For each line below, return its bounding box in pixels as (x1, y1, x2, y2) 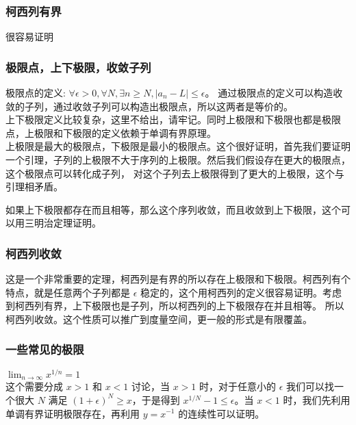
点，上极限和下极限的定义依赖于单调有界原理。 (5, 125, 216, 140)
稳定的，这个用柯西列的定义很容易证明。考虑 (140, 285, 342, 299)
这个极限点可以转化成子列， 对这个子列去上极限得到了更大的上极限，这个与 (5, 166, 344, 180)
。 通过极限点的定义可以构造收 (205, 86, 343, 100)
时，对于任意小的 (199, 379, 277, 394)
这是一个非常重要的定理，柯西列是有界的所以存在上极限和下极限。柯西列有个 (5, 272, 351, 286)
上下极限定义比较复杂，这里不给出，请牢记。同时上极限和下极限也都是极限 (5, 112, 341, 127)
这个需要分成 (5, 379, 63, 394)
